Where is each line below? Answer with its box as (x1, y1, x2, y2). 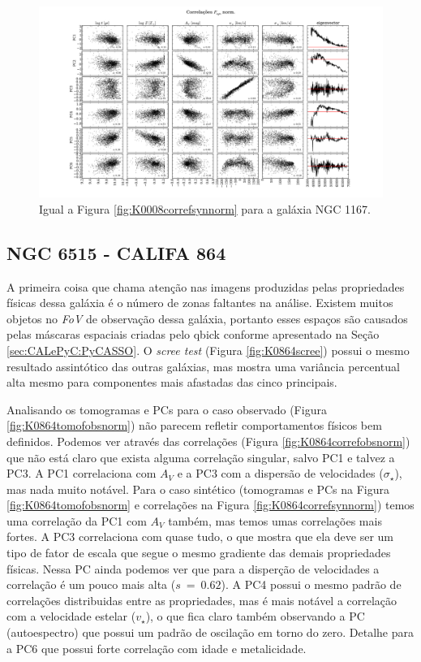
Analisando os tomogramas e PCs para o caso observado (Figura (6, 400, 327, 418)
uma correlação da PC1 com (6, 512, 147, 529)
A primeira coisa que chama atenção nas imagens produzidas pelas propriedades (6, 278, 405, 295)
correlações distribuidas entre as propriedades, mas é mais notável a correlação (6, 591, 397, 608)
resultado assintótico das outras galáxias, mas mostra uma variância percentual (6, 357, 400, 374)
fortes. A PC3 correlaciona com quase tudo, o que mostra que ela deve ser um (6, 528, 394, 545)
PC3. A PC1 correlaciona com (6, 465, 157, 482)
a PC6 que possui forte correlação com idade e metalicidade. (6, 639, 307, 656)
